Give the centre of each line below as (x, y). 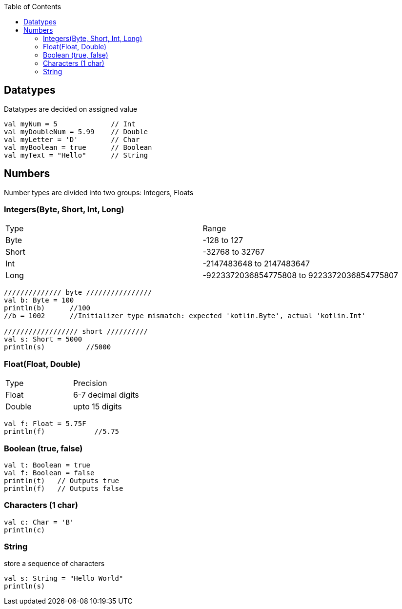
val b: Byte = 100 (39, 300)
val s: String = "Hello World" (64, 579)
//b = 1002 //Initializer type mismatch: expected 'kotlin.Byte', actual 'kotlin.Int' (185, 316)
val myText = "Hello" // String (76, 155)
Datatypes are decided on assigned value (71, 109)
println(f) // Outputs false (64, 488)
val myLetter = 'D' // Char (72, 139)
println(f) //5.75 (62, 432)
